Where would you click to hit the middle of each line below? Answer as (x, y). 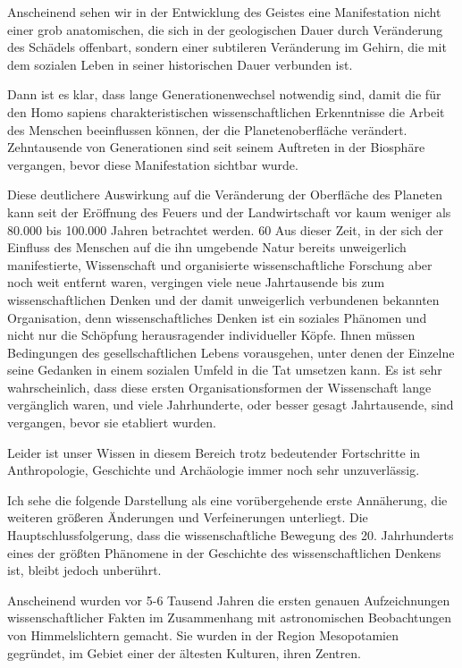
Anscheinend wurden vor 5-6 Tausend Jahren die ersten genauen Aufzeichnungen (229, 600)
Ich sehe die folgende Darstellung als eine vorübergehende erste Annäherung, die (227, 499)
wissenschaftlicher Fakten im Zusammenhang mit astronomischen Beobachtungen (230, 617)
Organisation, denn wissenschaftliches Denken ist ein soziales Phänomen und (217, 317)
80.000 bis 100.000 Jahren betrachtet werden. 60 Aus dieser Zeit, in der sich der (225, 229)
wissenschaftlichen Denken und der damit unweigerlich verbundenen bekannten (223, 299)
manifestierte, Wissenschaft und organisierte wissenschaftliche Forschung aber (220, 264)
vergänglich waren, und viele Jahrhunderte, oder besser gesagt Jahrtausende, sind (231, 405)
